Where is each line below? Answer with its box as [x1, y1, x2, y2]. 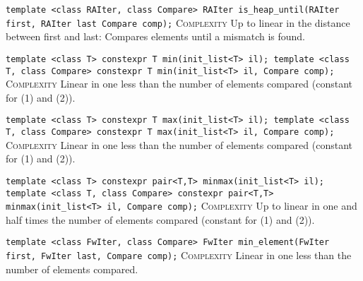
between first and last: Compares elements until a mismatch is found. [6, 29, 306, 44]
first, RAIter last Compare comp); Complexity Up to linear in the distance [6, 15, 350, 30]
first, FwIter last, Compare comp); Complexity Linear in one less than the [6, 248, 352, 263]
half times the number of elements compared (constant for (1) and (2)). [6, 212, 315, 227]
